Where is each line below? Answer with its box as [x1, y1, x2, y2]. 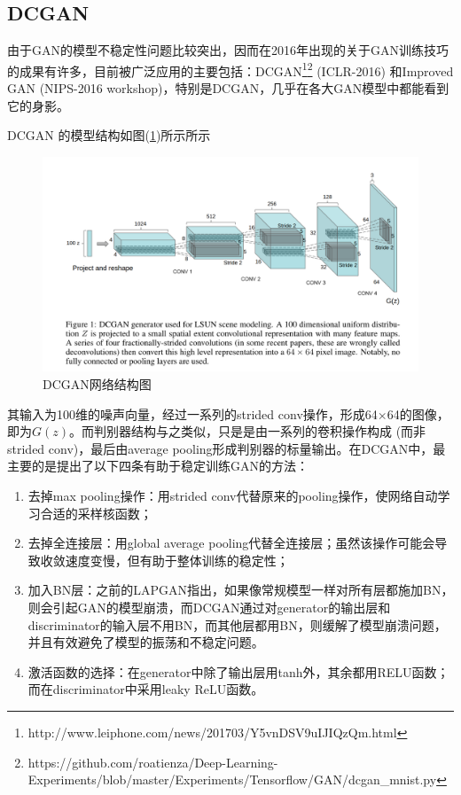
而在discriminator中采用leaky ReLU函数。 [27, 680, 264, 698]
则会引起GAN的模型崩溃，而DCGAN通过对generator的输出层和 [27, 598, 391, 616]
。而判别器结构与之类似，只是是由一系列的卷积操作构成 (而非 [69, 422, 426, 440]
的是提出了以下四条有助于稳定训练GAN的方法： [31, 456, 309, 475]
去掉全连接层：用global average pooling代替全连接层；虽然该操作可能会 [27, 534, 435, 552]
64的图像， [387, 404, 449, 423]
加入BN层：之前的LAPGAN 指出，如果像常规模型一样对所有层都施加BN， [27, 581, 454, 599]
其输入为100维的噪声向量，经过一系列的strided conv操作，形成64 [7, 404, 378, 423]
